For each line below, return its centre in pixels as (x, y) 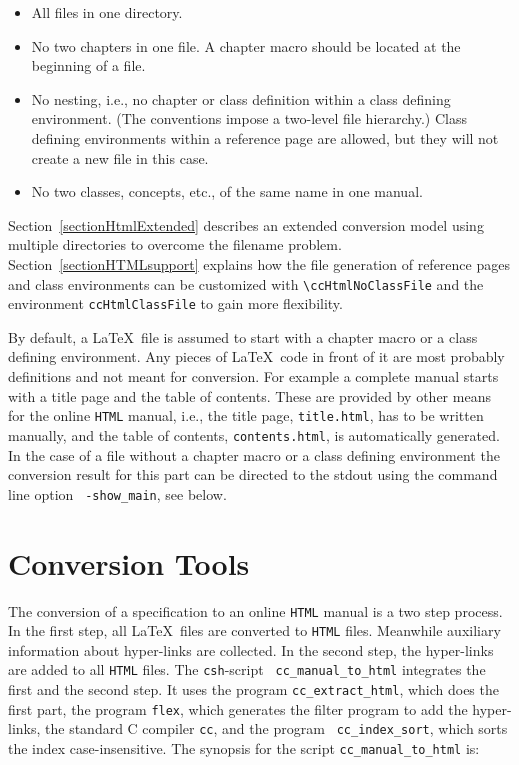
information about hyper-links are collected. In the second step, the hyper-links (251, 649)
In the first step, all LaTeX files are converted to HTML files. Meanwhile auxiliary (254, 630)
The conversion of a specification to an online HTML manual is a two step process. (255, 610)
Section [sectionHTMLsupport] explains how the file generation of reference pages (259, 263)
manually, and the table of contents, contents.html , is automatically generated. (254, 434)
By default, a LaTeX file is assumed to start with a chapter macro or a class (243, 336)
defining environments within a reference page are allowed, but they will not (265, 137)
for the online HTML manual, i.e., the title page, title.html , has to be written (246, 415)
